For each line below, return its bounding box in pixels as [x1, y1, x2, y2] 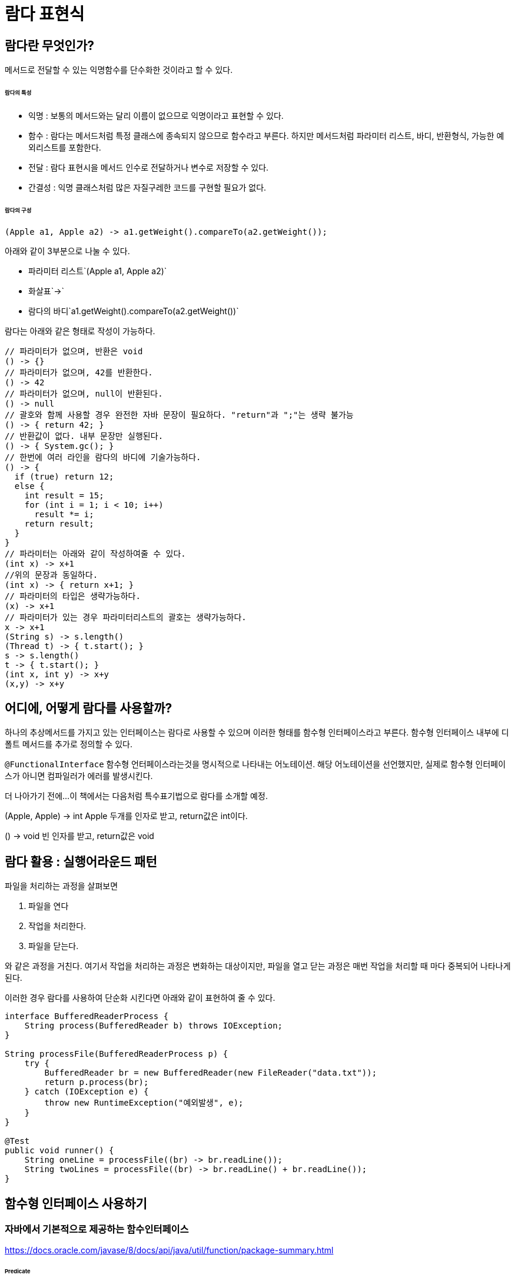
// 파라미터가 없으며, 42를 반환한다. [5, 367, 153, 377]
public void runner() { [5, 1146, 114, 1156]
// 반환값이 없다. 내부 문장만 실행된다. [5, 431, 164, 441]
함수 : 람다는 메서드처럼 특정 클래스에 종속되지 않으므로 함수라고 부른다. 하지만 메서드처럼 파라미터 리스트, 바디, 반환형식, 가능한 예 [28, 130, 504, 141]
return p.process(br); [44, 1077, 149, 1087]
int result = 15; [24, 490, 104, 500]
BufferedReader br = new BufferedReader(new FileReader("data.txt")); [44, 1068, 377, 1078]
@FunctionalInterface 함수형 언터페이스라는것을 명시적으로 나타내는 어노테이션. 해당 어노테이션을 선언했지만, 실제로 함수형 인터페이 [5, 759, 506, 770]
